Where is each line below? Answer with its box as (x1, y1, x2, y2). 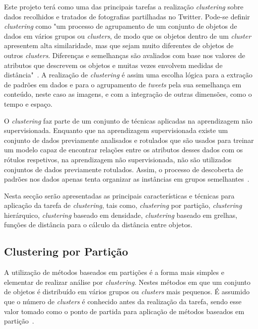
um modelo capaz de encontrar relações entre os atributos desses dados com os (4, 144, 243, 155)
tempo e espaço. (4, 98, 53, 109)
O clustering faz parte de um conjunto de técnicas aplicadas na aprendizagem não (4, 115, 253, 126)
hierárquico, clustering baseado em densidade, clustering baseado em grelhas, (4, 209, 238, 220)
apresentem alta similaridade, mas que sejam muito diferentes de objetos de (4, 40, 234, 51)
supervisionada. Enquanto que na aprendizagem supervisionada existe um (4, 125, 228, 135)
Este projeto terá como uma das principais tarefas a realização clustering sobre (4, 1, 244, 11)
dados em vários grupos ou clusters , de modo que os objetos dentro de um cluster (4, 30, 251, 41)
